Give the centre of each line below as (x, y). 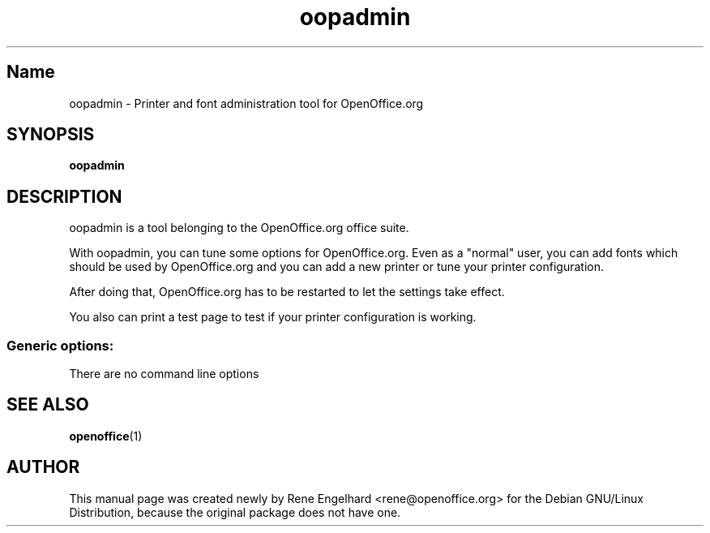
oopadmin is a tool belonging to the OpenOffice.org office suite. (239, 228)
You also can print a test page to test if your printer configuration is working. (273, 317)
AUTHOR (43, 467)
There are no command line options (164, 374)
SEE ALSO (48, 405)
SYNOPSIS (51, 135)
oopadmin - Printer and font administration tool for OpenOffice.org (246, 103)
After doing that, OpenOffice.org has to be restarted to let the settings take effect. (287, 292)
